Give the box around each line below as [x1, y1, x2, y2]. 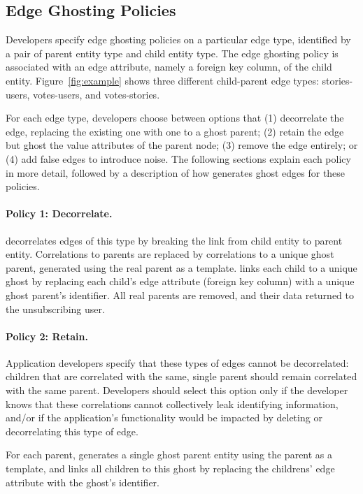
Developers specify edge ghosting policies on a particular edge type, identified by [6, 32, 351, 47]
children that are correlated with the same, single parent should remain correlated [6, 369, 357, 384]
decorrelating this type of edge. [6, 423, 138, 438]
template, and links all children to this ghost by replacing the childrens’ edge [6, 461, 335, 476]
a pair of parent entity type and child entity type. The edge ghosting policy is [6, 45, 339, 60]
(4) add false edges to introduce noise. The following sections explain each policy [6, 151, 351, 166]
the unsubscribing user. [6, 301, 105, 316]
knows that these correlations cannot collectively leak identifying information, [6, 396, 339, 411]
